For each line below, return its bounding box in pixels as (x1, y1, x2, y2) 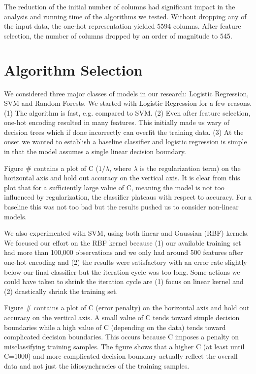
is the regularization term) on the (140, 163, 241, 173)
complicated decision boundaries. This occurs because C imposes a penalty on (4, 332, 239, 342)
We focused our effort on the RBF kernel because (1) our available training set (4, 237, 241, 248)
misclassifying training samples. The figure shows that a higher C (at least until (4, 341, 245, 351)
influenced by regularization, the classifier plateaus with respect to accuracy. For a (4, 192, 252, 202)
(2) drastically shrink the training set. (4, 286, 118, 296)
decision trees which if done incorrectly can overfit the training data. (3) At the (4, 126, 244, 137)
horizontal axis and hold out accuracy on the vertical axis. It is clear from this (4, 172, 240, 183)
